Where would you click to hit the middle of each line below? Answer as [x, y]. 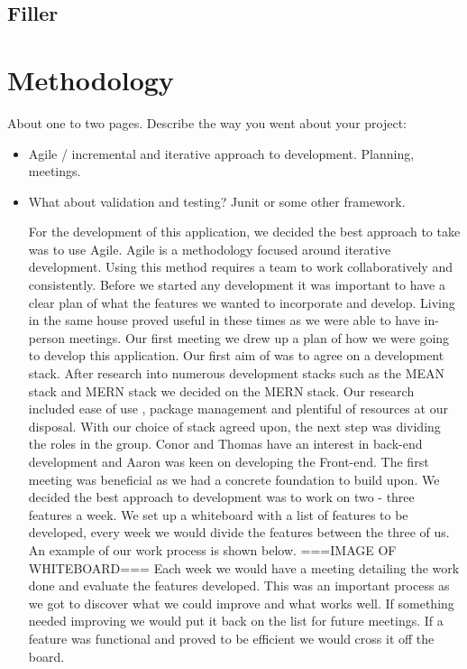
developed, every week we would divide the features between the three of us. [239, 532]
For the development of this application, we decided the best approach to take [244, 232]
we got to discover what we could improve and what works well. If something [241, 603]
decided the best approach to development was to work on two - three [221, 497]
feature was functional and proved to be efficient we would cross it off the [231, 638]
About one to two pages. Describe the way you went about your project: [207, 122]
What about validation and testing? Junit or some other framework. [217, 201]
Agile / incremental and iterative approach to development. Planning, [221, 153]
